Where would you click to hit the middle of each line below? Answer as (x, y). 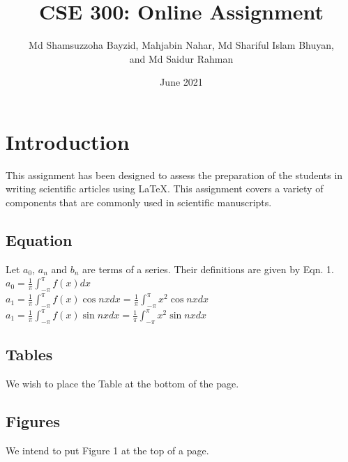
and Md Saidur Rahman (181, 58)
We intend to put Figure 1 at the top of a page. (107, 450)
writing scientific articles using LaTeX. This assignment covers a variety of (165, 188)
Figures (33, 421)
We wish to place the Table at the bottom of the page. (122, 384)
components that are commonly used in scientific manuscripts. (139, 202)
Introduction (68, 141)
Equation (39, 240)
